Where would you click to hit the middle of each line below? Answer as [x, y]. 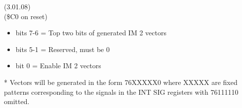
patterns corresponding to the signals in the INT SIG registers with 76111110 [121, 92]
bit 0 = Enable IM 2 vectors [58, 66]
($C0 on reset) [26, 16]
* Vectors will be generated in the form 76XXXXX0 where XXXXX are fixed [121, 82]
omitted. [17, 101]
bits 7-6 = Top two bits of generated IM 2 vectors [91, 33]
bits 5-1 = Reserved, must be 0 [63, 49]
